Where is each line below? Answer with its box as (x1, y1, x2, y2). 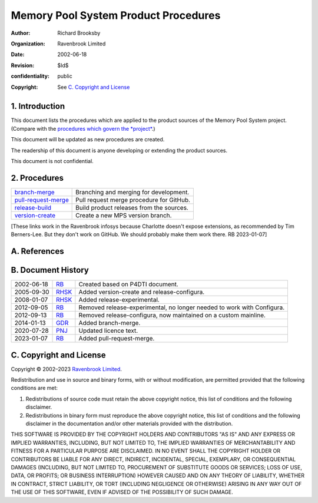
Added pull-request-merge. (78, 335, 155, 343)
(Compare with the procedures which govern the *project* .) (11, 125, 155, 132)
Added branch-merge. (78, 319, 141, 327)
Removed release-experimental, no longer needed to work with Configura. (78, 303, 285, 312)
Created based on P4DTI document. (78, 280, 179, 289)
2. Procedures (11, 173, 64, 183)
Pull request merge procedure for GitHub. (75, 196, 191, 204)
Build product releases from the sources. (75, 203, 188, 211)
